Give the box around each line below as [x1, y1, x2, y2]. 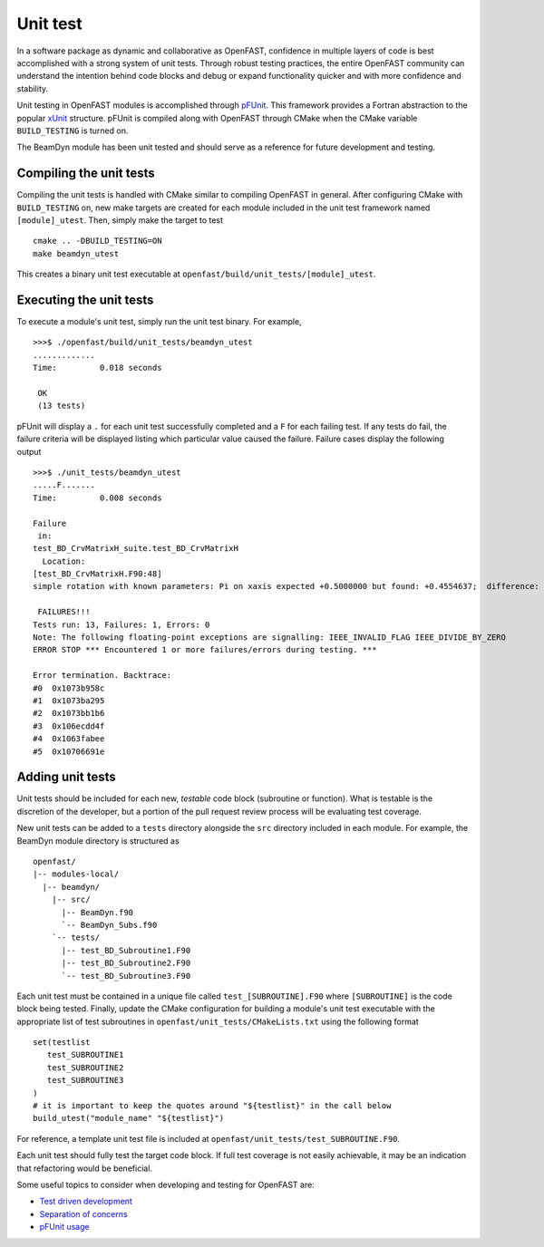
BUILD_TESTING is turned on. [16, 125, 129, 136]
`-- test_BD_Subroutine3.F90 [61, 971, 191, 981]
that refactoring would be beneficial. [16, 1163, 153, 1174]
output [16, 446, 42, 457]
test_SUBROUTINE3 [46, 1075, 124, 1086]
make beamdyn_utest [33, 248, 120, 258]
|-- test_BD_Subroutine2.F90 [61, 958, 191, 969]
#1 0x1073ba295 [33, 695, 105, 706]
